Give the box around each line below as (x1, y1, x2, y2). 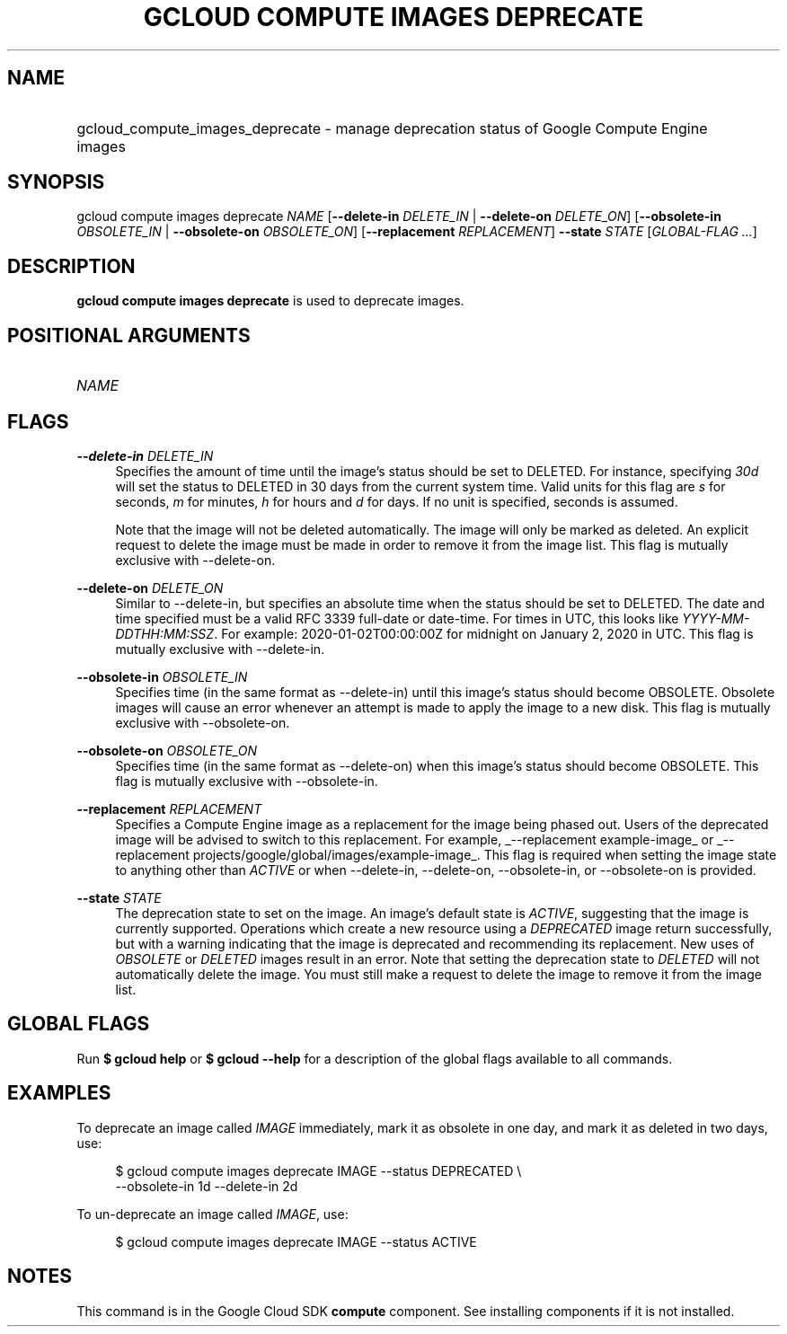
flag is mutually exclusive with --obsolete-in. (115, 773, 378, 789)
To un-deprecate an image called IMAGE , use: (76, 1206, 349, 1222)
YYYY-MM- (682, 610, 750, 626)
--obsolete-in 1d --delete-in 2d (115, 1178, 298, 1194)
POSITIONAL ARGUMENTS (7, 323, 251, 347)
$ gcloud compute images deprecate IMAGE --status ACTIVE (115, 1233, 477, 1250)
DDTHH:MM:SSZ (115, 625, 215, 641)
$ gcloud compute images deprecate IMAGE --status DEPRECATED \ (115, 1162, 522, 1179)
